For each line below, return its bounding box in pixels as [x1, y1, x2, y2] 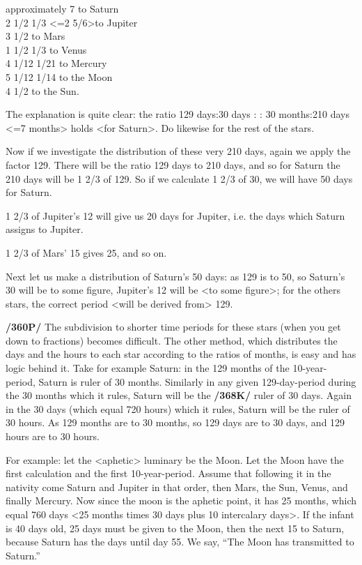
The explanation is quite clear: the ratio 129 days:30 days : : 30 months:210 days [6, 107, 349, 121]
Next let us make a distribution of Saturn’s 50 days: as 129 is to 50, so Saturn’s [6, 269, 345, 283]
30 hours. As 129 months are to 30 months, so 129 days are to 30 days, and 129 [6, 415, 345, 430]
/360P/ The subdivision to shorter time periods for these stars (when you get [6, 319, 341, 334]
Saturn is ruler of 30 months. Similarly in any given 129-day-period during [38, 374, 356, 389]
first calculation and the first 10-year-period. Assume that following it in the [6, 466, 331, 481]
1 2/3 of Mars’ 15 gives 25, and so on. [6, 245, 167, 259]
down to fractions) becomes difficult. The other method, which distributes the [6, 333, 338, 347]
